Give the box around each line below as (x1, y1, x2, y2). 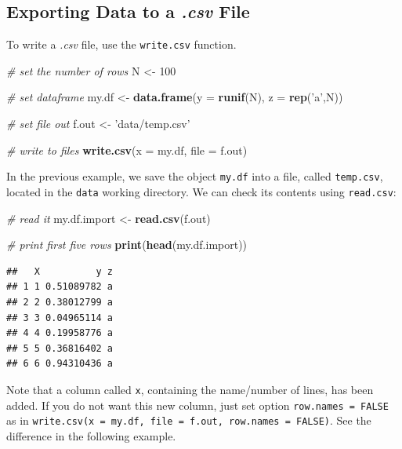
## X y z (6, 265, 114, 277)
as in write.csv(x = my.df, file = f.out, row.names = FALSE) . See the (6, 412, 371, 429)
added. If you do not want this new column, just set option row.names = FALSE (6, 396, 389, 413)
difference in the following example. (6, 427, 176, 444)
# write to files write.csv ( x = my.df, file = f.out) (6, 141, 248, 158)
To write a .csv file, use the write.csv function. (6, 36, 237, 53)
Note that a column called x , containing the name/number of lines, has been (6, 381, 374, 397)
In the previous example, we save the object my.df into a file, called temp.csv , (6, 168, 383, 184)
